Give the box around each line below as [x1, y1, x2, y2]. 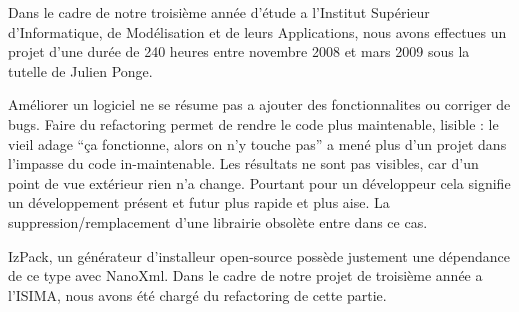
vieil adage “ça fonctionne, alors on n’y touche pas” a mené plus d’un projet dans [8, 133, 507, 154]
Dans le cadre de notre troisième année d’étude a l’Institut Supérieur [8, 2, 430, 22]
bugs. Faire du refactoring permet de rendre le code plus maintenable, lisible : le [8, 113, 499, 134]
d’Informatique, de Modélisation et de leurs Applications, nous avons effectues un [8, 21, 507, 42]
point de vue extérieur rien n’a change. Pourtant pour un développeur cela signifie [8, 172, 511, 193]
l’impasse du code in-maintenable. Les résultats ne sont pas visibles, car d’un [8, 153, 479, 174]
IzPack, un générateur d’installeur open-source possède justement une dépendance [8, 245, 511, 266]
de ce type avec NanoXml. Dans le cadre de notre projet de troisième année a [8, 265, 483, 286]
